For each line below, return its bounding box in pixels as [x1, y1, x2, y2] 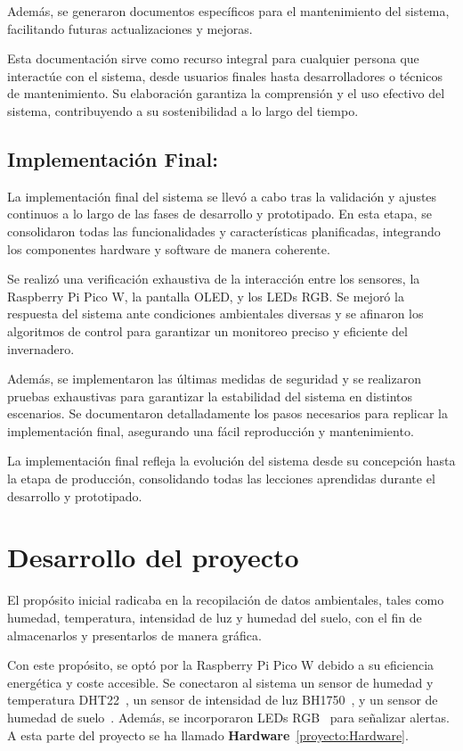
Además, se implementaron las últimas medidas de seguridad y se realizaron [7, 369, 421, 388]
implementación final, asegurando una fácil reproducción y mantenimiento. [7, 421, 414, 440]
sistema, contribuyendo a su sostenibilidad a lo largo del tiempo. [7, 101, 359, 120]
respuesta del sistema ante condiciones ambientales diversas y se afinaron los [7, 304, 424, 323]
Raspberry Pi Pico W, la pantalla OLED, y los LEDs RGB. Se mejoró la [7, 286, 404, 305]
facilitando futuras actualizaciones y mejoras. [7, 19, 253, 37]
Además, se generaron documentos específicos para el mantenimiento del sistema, [7, 2, 450, 20]
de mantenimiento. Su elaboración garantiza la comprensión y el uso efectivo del [7, 84, 445, 103]
